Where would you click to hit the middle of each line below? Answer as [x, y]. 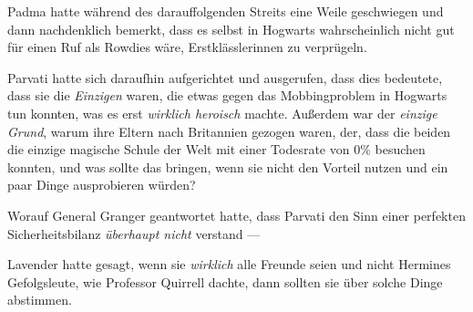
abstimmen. [40, 300]
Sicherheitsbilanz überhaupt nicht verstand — [134, 233]
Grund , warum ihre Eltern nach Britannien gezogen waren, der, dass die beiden [229, 131]
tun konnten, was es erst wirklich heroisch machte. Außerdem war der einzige [222, 113]
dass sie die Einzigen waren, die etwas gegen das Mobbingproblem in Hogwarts [227, 95]
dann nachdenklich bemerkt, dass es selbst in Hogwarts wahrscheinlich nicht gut [231, 29]
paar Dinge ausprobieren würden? [102, 185]
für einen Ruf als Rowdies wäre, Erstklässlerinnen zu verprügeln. [187, 47]
